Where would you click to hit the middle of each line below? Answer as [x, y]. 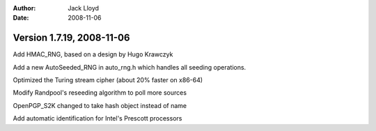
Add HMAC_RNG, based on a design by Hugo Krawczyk [93, 54]
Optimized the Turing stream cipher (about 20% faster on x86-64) [108, 80]
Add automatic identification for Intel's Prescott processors [97, 118]
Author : [24, 8]
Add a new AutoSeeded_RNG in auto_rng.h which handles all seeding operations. [130, 67]
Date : [21, 18]
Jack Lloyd [84, 8]
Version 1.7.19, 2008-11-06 [71, 38]
